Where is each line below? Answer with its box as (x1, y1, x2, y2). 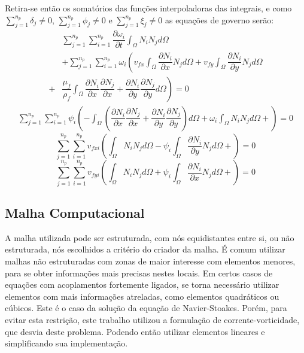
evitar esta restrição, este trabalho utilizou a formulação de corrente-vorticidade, (5, 314, 300, 325)
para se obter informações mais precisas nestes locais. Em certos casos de (5, 266, 273, 279)
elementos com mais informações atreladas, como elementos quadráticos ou (5, 290, 279, 302)
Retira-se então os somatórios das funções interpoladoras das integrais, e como (5, 2, 292, 14)
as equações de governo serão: (165, 13, 274, 26)
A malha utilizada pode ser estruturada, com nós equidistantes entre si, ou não (5, 231, 294, 244)
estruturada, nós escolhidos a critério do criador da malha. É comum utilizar (5, 243, 285, 255)
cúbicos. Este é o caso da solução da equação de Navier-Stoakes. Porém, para (5, 302, 287, 314)
